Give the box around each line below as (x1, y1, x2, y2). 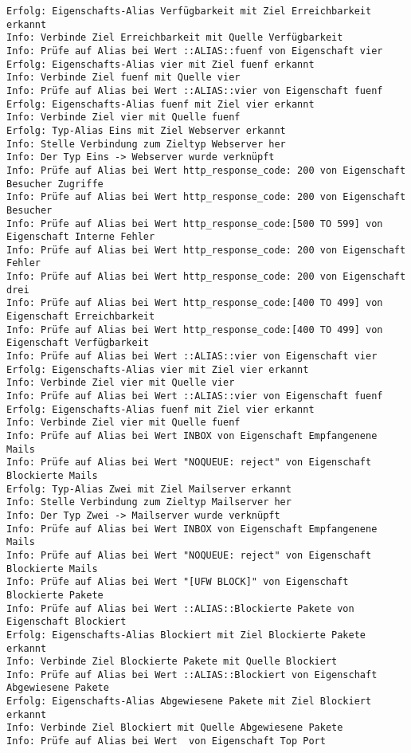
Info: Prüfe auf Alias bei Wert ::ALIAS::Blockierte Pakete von (6, 602, 354, 614)
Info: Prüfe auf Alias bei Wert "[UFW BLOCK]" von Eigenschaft (6, 576, 349, 588)
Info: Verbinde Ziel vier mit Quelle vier (6, 377, 235, 389)
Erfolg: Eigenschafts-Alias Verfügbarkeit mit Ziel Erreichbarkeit (6, 6, 372, 17)
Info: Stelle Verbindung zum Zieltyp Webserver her (6, 138, 286, 150)
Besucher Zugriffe (6, 178, 104, 190)
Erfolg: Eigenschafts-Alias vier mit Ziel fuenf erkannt (6, 58, 315, 70)
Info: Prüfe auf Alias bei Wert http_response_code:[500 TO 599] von (6, 218, 383, 229)
